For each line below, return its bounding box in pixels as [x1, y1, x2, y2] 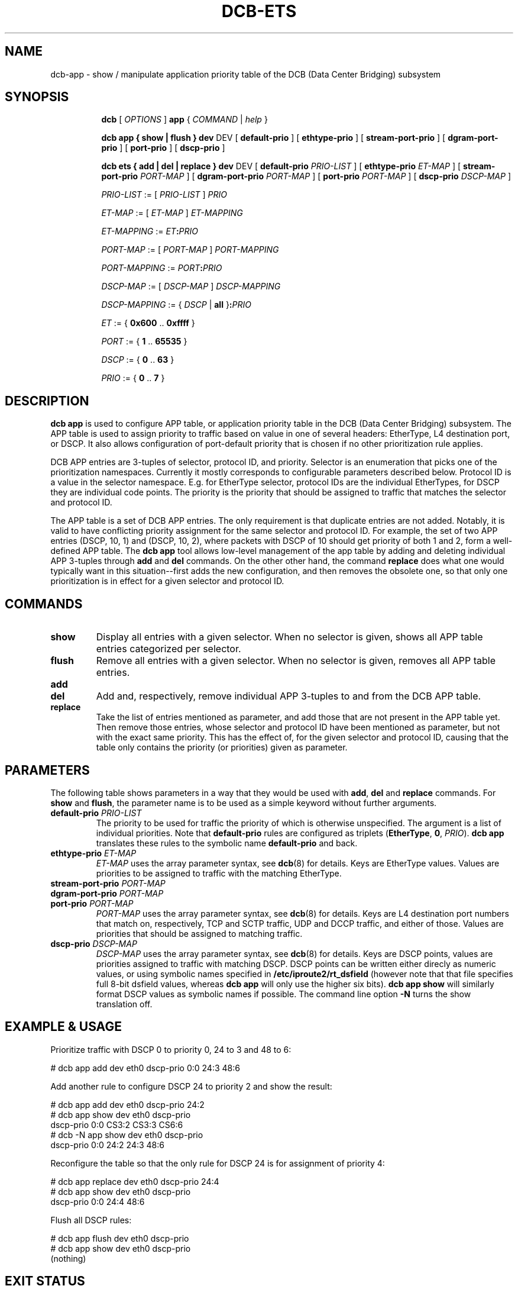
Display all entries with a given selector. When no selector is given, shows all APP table [96, 631, 483, 643]
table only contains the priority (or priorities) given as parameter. [96, 742, 348, 753]
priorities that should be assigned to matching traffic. [96, 928, 303, 939]
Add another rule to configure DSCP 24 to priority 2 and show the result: [50, 1081, 332, 1091]
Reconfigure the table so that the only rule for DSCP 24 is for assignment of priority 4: [50, 1158, 385, 1168]
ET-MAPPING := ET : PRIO [101, 226, 198, 237]
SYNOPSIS [5, 89, 69, 105]
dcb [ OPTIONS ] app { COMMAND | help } [101, 114, 268, 125]
